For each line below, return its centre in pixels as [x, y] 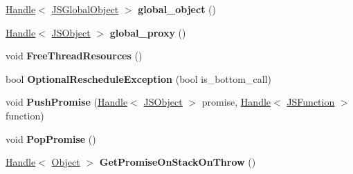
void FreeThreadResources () [74, 56]
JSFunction [311, 102]
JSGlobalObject [85, 9]
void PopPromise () [51, 138]
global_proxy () [148, 32]
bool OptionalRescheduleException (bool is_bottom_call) [138, 78]
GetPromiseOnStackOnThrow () [178, 162]
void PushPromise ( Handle [67, 102]
